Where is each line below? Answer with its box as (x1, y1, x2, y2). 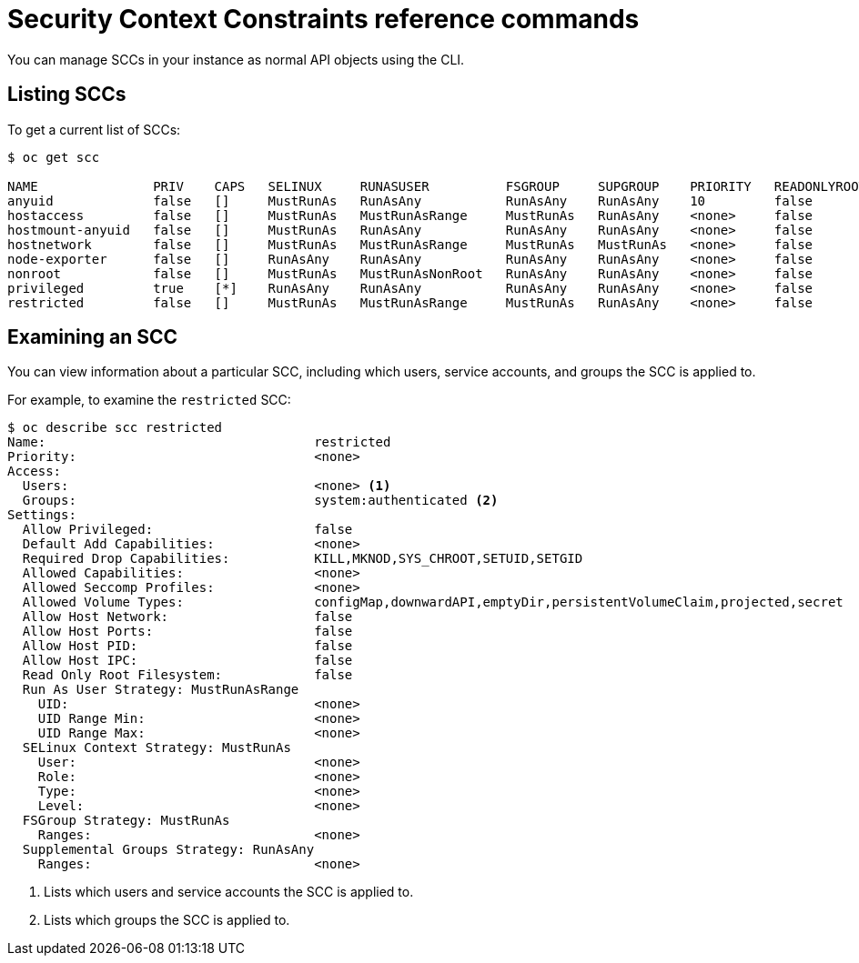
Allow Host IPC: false (22, 653, 353, 668)
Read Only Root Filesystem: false (22, 667, 353, 683)
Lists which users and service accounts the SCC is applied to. (44, 884, 414, 900)
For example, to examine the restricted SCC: (7, 392, 291, 408)
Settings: (7, 507, 76, 523)
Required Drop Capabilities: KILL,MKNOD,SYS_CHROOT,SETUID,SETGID (22, 551, 583, 567)
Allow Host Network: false (22, 609, 353, 625)
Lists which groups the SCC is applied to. (44, 912, 290, 928)
